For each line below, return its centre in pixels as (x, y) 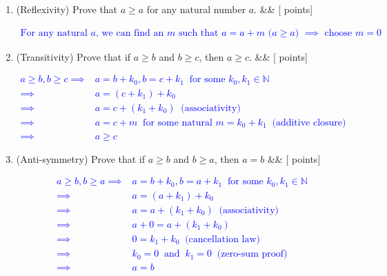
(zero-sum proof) (252, 254)
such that (198, 33)
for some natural (178, 122)
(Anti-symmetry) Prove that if (81, 158)
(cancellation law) (223, 240)
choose (338, 33)
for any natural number (196, 9)
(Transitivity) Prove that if (73, 56)
